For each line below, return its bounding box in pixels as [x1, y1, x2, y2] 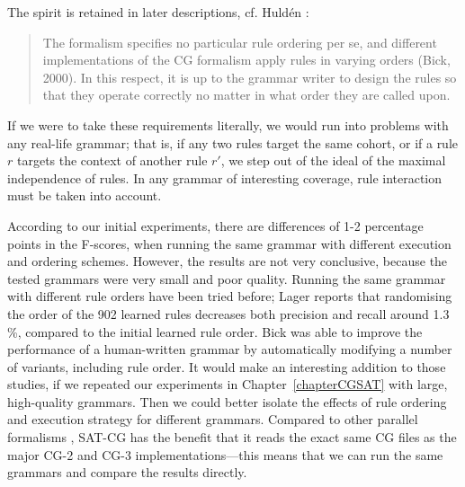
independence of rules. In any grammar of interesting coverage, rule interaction [7, 168, 443, 187]
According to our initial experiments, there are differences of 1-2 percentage [7, 216, 424, 235]
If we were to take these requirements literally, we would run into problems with [7, 115, 449, 134]
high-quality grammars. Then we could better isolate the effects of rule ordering [7, 392, 447, 411]
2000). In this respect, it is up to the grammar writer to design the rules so [42, 67, 457, 86]
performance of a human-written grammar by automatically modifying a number [7, 340, 452, 359]
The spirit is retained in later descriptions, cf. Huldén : [7, 3, 309, 21]
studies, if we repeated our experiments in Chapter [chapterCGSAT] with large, [7, 375, 448, 394]
